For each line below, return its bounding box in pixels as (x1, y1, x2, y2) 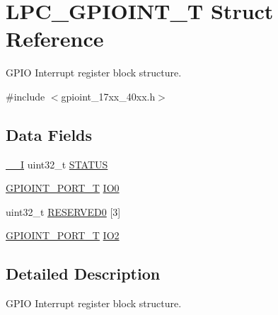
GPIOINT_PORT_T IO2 (6, 228, 120, 243)
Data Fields (6, 123, 93, 145)
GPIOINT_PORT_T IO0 (6, 181, 120, 195)
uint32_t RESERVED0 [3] (6, 204, 121, 219)
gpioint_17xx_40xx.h (61, 88, 156, 103)
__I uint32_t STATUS (6, 156, 108, 171)
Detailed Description (6, 263, 161, 285)
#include (6, 88, 45, 103)
